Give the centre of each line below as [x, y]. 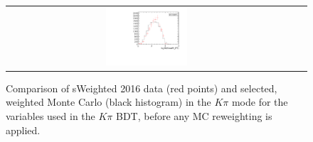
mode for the [260, 102]
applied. [23, 130]
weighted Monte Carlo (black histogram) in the [108, 102]
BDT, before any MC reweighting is [194, 116]
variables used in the [51, 116]
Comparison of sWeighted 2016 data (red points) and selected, [142, 88]
